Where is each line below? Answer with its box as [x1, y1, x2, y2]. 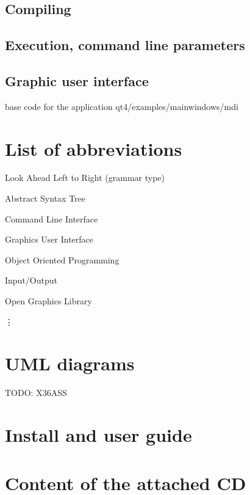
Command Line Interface [5, 212, 98, 225]
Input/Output [5, 274, 57, 287]
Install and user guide [5, 422, 192, 447]
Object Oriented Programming [5, 253, 120, 266]
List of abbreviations [5, 136, 182, 161]
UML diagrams [5, 351, 135, 376]
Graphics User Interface [5, 233, 94, 246]
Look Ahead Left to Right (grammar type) [5, 171, 165, 184]
